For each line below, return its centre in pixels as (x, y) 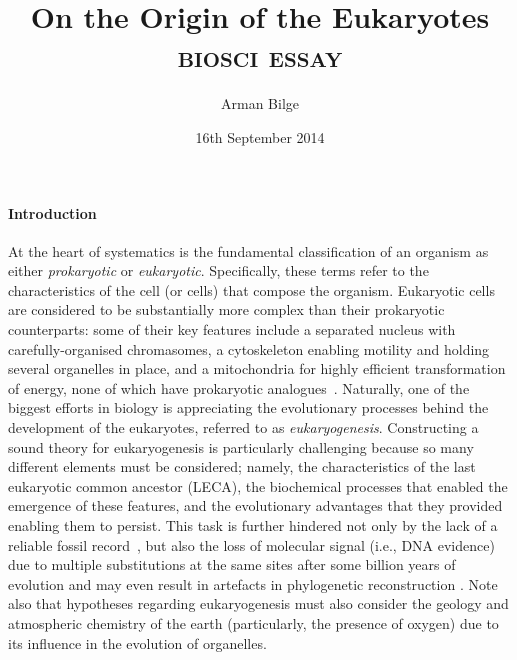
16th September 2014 (260, 136)
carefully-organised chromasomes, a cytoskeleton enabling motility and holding (249, 348)
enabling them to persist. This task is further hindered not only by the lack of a (253, 525)
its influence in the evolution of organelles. (137, 642)
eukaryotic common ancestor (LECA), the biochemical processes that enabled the (258, 485)
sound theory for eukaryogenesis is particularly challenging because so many (241, 446)
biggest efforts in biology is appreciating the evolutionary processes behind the (248, 407)
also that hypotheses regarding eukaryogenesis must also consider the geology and (258, 603)
